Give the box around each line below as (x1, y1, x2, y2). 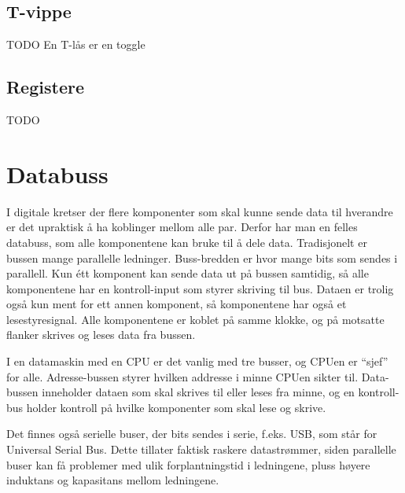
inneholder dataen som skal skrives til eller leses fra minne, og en (42, 384, 355, 400)
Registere (6, 75, 84, 99)
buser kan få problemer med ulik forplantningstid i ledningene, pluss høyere (6, 456, 370, 473)
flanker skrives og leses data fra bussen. (6, 326, 196, 343)
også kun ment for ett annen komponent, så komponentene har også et (6, 296, 347, 312)
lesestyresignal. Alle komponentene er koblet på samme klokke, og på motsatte (6, 311, 385, 327)
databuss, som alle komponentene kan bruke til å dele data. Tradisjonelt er (6, 234, 367, 250)
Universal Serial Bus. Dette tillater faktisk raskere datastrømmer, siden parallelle (6, 441, 396, 458)
